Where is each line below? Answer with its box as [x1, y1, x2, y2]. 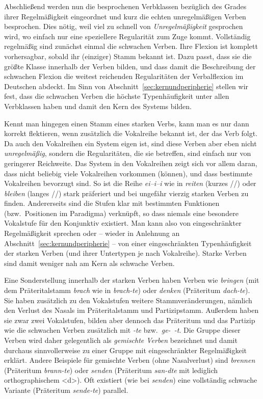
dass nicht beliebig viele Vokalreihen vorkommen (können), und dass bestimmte [4, 168, 252, 178]
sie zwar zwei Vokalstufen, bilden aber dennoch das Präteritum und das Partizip [4, 314, 255, 325]
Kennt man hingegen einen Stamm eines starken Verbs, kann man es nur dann [4, 118, 249, 128]
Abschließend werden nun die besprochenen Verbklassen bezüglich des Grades [4, 1, 247, 11]
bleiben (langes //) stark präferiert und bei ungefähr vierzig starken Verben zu [4, 188, 249, 198]
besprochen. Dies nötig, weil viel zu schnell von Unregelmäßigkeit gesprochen [4, 21, 243, 32]
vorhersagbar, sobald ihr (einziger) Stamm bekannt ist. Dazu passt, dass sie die [4, 50, 252, 61]
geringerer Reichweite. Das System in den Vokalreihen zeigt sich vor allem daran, [4, 157, 257, 168]
